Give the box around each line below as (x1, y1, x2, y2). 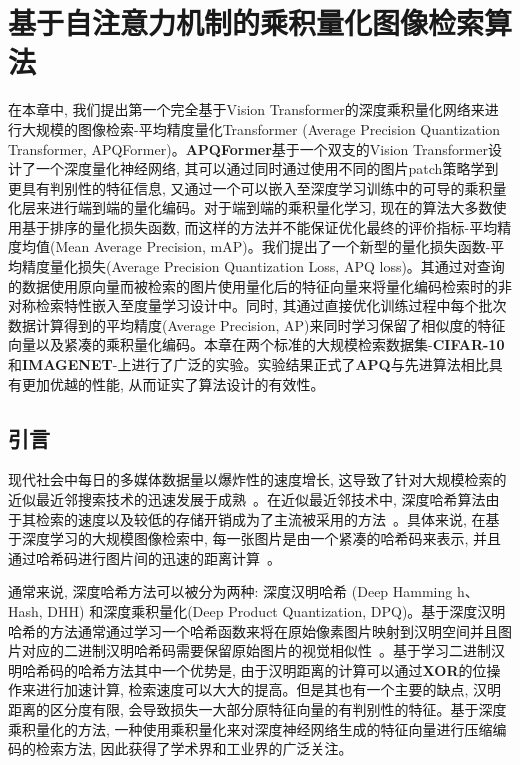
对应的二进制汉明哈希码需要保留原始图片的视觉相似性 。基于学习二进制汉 (21, 640, 505, 661)
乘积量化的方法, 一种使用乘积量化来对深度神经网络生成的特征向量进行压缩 (8, 718, 493, 739)
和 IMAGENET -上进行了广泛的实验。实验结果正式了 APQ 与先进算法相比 (8, 354, 489, 375)
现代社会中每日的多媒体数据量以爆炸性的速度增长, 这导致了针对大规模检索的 (8, 469, 507, 490)
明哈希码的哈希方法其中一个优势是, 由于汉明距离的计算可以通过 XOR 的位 (8, 659, 487, 680)
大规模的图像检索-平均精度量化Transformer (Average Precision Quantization (21, 118, 501, 139)
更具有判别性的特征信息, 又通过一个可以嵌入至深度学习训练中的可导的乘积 (8, 177, 493, 198)
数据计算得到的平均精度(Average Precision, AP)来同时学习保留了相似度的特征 (8, 314, 506, 335)
